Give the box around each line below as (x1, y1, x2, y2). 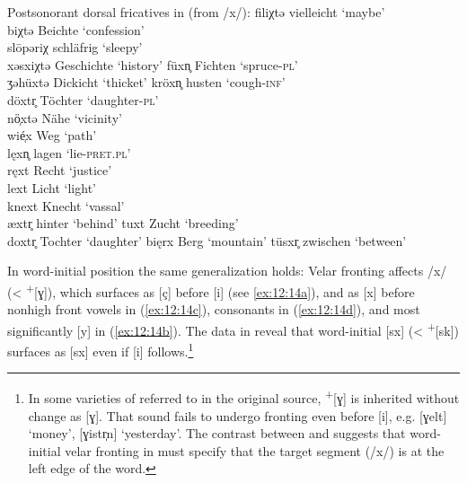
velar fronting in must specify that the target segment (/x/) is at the (65, 441, 445, 460)
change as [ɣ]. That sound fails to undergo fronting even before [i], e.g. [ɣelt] (28, 406, 447, 425)
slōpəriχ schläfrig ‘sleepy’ (7, 38, 143, 57)
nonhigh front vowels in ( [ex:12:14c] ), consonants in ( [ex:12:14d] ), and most (7, 300, 420, 319)
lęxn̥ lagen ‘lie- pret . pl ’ (7, 143, 131, 162)
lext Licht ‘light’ (7, 178, 96, 197)
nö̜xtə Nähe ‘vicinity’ (7, 108, 122, 127)
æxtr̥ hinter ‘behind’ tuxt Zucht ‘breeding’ (7, 214, 239, 233)
